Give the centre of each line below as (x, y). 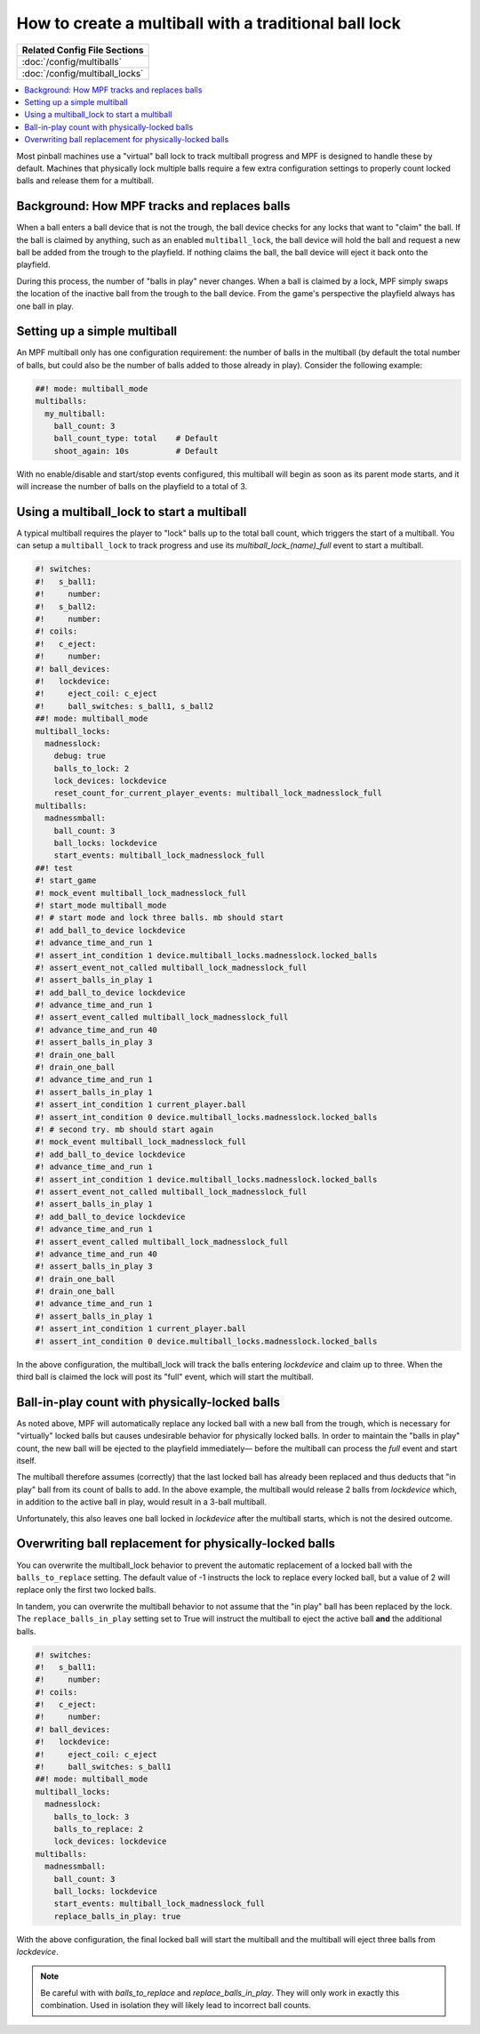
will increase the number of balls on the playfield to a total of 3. (132, 487)
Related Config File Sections (83, 50)
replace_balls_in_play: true (117, 1916)
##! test (54, 868)
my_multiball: (76, 413)
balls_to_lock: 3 (92, 1816)
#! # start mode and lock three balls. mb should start (160, 918)
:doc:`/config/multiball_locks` (83, 73)
